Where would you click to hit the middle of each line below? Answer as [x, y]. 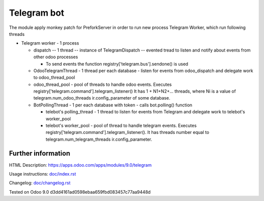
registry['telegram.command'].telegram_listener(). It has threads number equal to [128, 132]
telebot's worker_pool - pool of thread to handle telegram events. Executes [121, 126]
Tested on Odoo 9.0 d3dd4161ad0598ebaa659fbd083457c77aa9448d [80, 192]
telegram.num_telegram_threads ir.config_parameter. [99, 139]
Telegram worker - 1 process [50, 43]
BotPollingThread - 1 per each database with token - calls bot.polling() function [113, 105]
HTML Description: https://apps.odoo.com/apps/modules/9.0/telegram [80, 165]
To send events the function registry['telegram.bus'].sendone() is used [117, 64]
